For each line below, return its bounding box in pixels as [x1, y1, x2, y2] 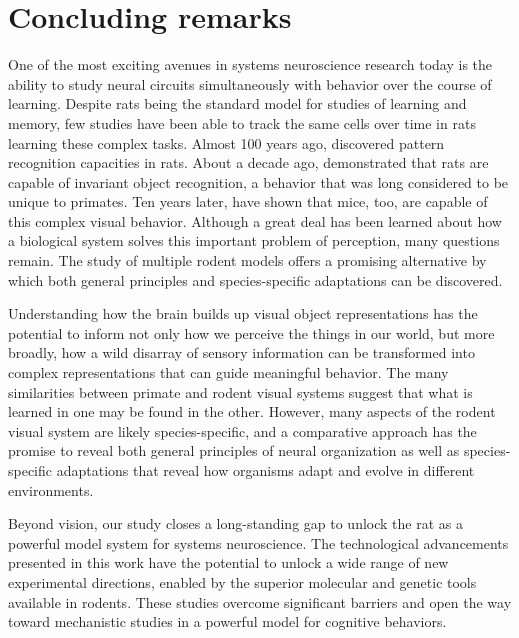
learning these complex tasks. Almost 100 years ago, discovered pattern [8, 132, 445, 153]
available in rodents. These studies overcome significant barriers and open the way [8, 591, 512, 612]
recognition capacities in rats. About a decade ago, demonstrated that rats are [8, 152, 489, 173]
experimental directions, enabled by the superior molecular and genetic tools [8, 571, 477, 592]
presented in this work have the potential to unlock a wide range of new [8, 552, 449, 573]
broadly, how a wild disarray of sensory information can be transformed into [8, 342, 475, 363]
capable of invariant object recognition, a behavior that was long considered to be [8, 171, 509, 192]
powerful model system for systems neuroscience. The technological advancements [8, 532, 509, 553]
